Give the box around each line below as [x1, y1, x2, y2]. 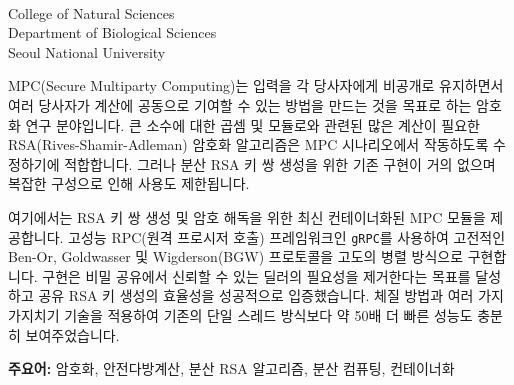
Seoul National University [8, 41, 166, 62]
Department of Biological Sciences [8, 22, 217, 43]
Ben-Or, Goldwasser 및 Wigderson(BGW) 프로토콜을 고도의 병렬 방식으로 [8, 246, 464, 267]
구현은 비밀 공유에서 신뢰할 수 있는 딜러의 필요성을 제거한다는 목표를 [42, 265, 471, 286]
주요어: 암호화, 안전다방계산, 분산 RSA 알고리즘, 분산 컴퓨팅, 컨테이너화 [8, 358, 455, 379]
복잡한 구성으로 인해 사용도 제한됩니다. [8, 173, 250, 194]
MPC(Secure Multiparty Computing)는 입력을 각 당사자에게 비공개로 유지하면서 [8, 75, 504, 96]
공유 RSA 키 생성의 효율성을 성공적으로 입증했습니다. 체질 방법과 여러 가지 [38, 285, 504, 306]
